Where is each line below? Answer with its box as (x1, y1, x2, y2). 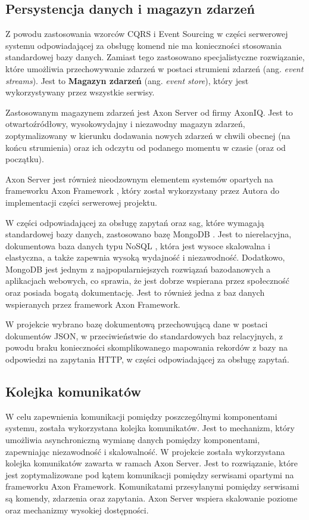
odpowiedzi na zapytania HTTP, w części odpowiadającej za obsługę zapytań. (5, 353, 289, 366)
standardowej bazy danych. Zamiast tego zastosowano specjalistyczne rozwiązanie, (5, 51, 305, 63)
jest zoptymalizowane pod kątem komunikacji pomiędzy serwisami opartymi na (5, 468, 294, 481)
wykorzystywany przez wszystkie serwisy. (5, 86, 155, 98)
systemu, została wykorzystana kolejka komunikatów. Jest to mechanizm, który (5, 422, 295, 434)
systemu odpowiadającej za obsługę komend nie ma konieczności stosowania (5, 39, 282, 51)
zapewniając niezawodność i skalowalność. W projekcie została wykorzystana (5, 445, 285, 457)
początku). (5, 153, 44, 165)
